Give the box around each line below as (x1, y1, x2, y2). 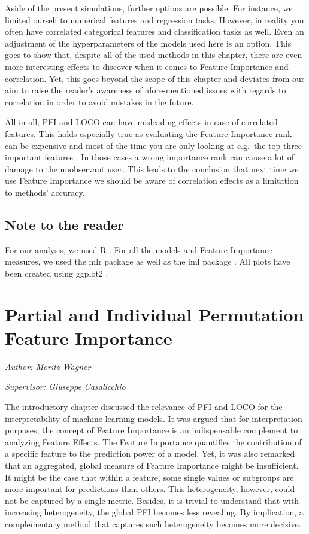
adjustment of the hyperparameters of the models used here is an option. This (5, 37, 292, 49)
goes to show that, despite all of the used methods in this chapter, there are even (5, 48, 302, 61)
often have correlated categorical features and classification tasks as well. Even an (5, 25, 304, 38)
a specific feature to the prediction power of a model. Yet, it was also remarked (5, 447, 295, 460)
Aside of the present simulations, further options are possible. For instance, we (5, 2, 293, 14)
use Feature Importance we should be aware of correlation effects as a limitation (5, 174, 299, 187)
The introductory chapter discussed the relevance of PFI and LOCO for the (5, 400, 283, 412)
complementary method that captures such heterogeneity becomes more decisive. (5, 517, 301, 530)
